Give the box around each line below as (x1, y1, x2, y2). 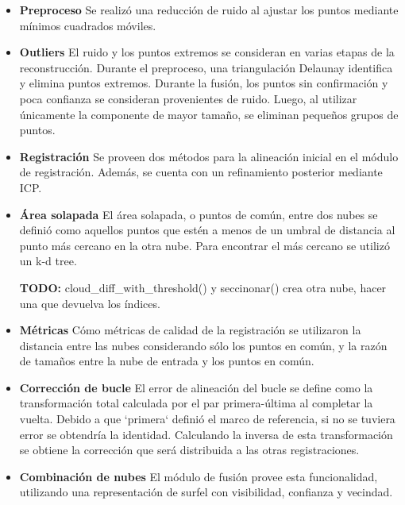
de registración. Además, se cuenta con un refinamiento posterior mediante (19, 164, 383, 180)
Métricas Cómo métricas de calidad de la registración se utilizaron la (19, 322, 361, 338)
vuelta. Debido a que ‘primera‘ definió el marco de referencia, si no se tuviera (19, 411, 395, 427)
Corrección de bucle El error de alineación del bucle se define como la (19, 379, 373, 395)
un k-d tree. (19, 252, 77, 269)
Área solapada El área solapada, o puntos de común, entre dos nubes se (19, 206, 378, 222)
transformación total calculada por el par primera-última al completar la (19, 395, 373, 411)
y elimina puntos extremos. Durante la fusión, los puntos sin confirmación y (19, 75, 388, 91)
